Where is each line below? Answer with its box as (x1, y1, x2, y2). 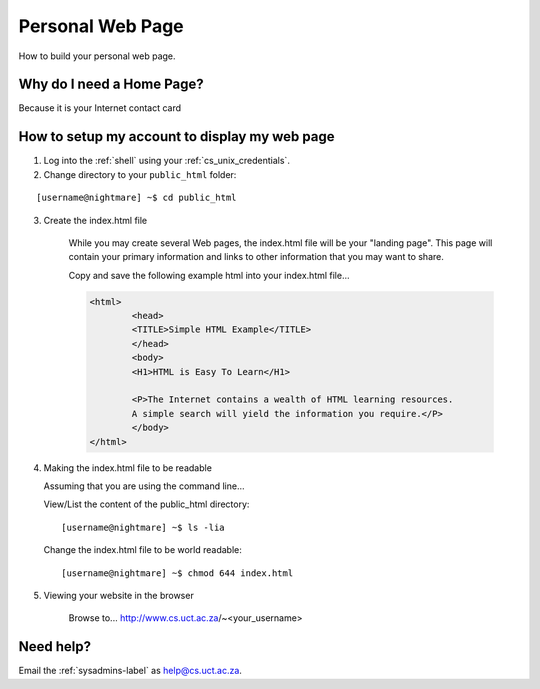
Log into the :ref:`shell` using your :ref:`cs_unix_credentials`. (43, 155, 290, 167)
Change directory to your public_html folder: (43, 168, 237, 180)
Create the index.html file (43, 214, 148, 226)
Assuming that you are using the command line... (43, 480, 245, 492)
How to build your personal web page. (18, 50, 176, 62)
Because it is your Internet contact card (18, 102, 182, 114)
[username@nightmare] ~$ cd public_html (36, 192, 237, 204)
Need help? (18, 638, 92, 655)
